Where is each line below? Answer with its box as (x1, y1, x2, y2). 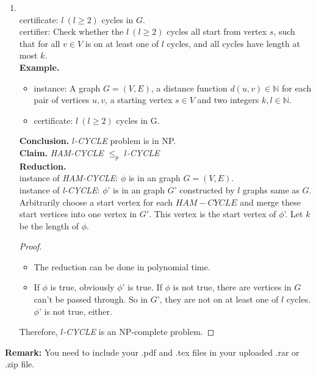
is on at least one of (85, 37, 159, 49)
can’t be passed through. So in (34, 293, 148, 306)
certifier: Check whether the (19, 25, 124, 38)
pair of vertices (34, 93, 90, 106)
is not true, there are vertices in (173, 281, 292, 293)
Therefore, (19, 325, 58, 338)
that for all (19, 37, 60, 49)
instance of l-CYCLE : (19, 183, 100, 196)
